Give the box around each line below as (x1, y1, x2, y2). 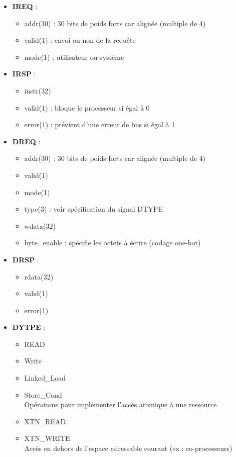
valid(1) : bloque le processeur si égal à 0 (24, 102, 150, 113)
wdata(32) (24, 220, 56, 231)
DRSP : (12, 254, 39, 264)
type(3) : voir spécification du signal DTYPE (24, 204, 163, 214)
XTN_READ (24, 416, 66, 426)
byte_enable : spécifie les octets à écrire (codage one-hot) (24, 237, 201, 248)
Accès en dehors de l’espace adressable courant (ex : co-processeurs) (24, 443, 232, 453)
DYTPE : (12, 322, 46, 332)
